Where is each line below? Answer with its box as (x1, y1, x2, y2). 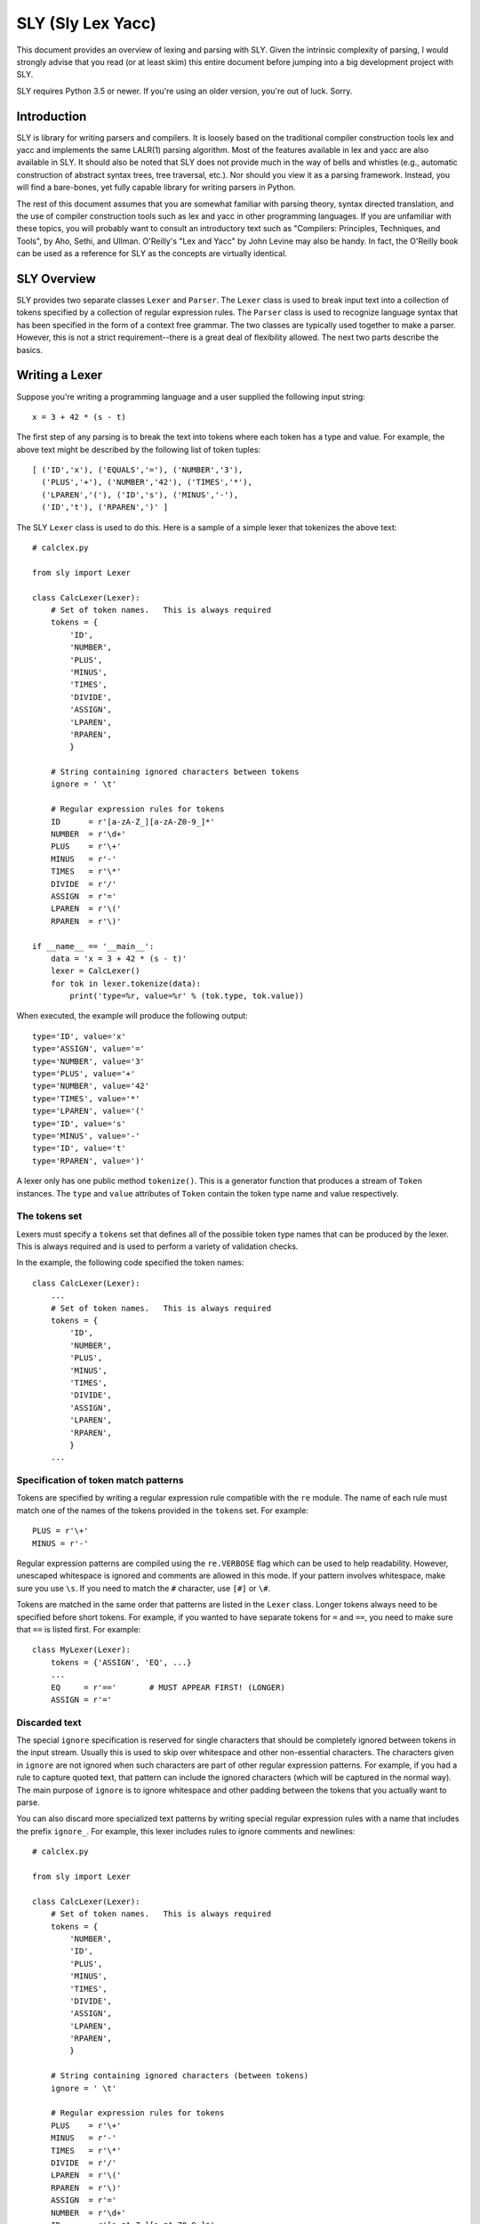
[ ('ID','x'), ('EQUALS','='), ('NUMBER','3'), (32, 465, 244, 475)
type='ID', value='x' (32, 1031, 126, 1041)
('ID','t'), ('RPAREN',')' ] (41, 503, 169, 512)
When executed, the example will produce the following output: (16, 1011, 248, 1021)
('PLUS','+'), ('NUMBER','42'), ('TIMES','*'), (41, 477, 253, 488)
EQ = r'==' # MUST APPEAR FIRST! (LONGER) (50, 1682, 286, 1692)
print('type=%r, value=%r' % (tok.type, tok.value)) (69, 991, 304, 1001)
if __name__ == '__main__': (32, 941, 155, 951)
